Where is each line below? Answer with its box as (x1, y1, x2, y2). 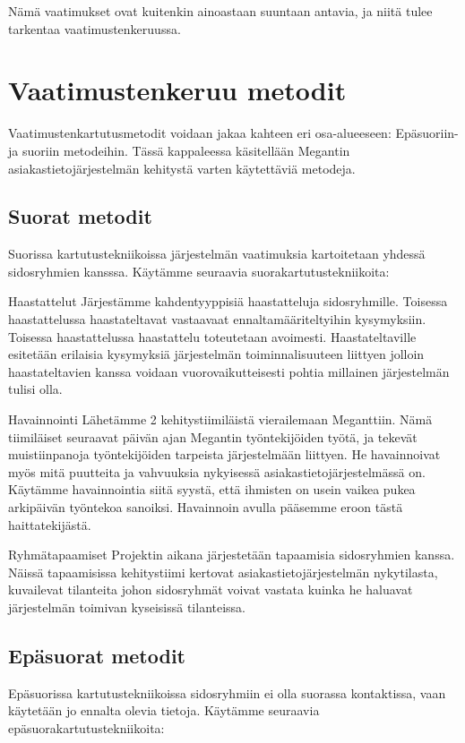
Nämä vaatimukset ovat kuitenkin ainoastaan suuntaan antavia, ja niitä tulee (8, 2, 433, 20)
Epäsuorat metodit (8, 641, 186, 669)
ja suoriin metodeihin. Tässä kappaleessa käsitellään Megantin (8, 141, 350, 159)
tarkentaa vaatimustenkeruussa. (8, 19, 181, 38)
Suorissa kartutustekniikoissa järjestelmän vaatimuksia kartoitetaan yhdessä (8, 244, 426, 263)
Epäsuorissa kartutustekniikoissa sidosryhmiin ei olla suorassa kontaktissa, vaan (8, 683, 446, 702)
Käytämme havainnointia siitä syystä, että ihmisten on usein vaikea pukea (8, 480, 416, 499)
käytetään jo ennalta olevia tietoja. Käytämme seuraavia (8, 701, 320, 720)
